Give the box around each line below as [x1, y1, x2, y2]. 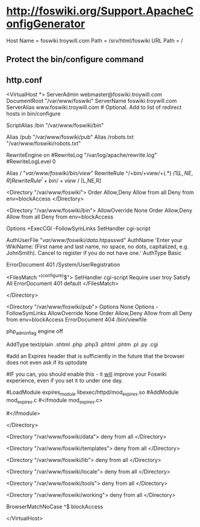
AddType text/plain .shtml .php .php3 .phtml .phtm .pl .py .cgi [6, 341, 158, 348]
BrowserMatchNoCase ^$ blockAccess [6, 503, 104, 510]
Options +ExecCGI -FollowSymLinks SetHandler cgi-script [6, 225, 151, 232]
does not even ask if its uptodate [6, 359, 87, 366]
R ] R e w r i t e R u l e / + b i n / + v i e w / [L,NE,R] [6, 176, 102, 184]
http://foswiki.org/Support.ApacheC [6, 4, 194, 18]
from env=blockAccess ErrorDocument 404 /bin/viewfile [6, 316, 147, 323]
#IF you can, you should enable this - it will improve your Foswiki [6, 370, 167, 378]
